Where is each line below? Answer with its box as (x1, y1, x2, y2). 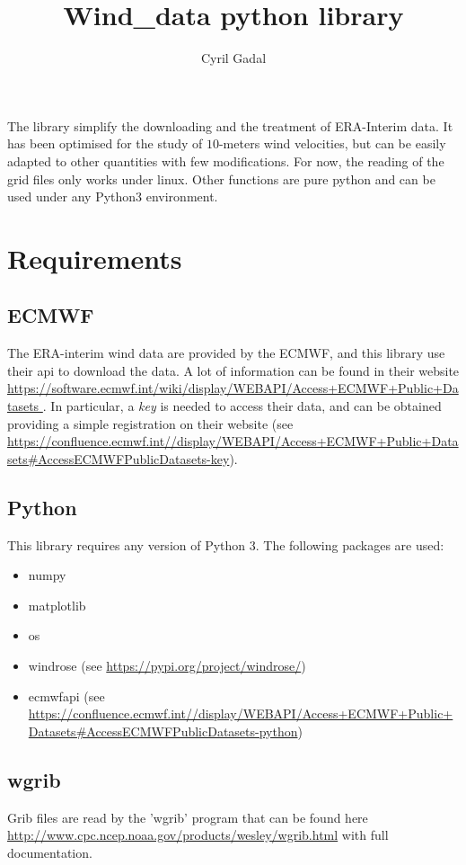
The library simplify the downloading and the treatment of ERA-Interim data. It (7, 116, 453, 135)
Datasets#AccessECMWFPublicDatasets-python (28, 721, 298, 740)
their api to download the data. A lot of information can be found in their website (7, 361, 460, 379)
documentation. (7, 843, 92, 861)
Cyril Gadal (200, 49, 267, 67)
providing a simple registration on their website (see (7, 414, 294, 432)
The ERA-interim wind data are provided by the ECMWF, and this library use (7, 343, 445, 362)
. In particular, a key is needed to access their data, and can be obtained (42, 397, 442, 415)
